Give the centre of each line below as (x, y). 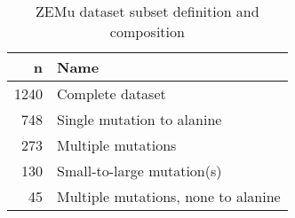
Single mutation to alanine (140, 119)
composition (147, 31)
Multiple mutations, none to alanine (169, 196)
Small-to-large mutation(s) (140, 171)
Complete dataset (112, 93)
